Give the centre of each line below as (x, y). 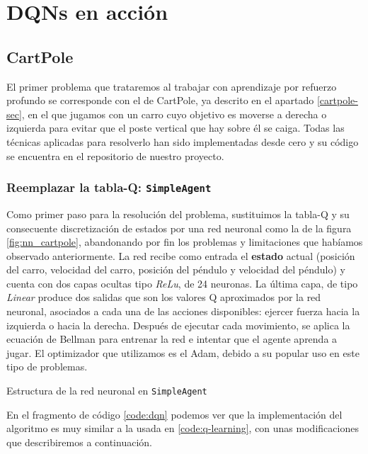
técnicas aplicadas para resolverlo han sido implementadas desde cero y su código (183, 141)
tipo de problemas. (47, 367)
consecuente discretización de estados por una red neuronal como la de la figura (179, 228)
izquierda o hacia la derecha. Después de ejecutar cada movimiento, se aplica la (178, 325)
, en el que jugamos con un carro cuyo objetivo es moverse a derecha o (174, 114)
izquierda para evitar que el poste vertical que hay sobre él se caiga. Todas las (176, 128)
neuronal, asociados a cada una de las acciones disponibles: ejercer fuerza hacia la (183, 311)
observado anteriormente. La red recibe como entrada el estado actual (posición (181, 255)
